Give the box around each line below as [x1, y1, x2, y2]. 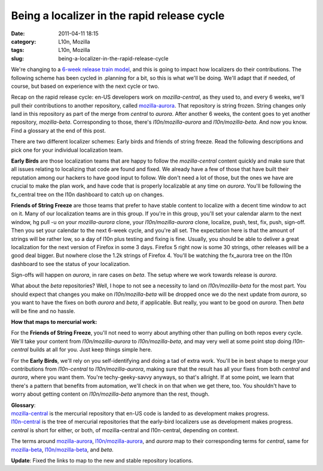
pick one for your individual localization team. [11, 146, 123, 154]
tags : [11, 47, 25, 54]
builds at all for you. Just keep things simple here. [29, 346, 153, 353]
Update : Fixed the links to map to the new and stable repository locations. [11, 457, 194, 464]
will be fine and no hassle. [11, 307, 75, 314]
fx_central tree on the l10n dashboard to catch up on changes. [11, 191, 164, 198]
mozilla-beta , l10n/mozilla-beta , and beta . [11, 446, 114, 453]
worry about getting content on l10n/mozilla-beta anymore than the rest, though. [11, 390, 210, 397]
